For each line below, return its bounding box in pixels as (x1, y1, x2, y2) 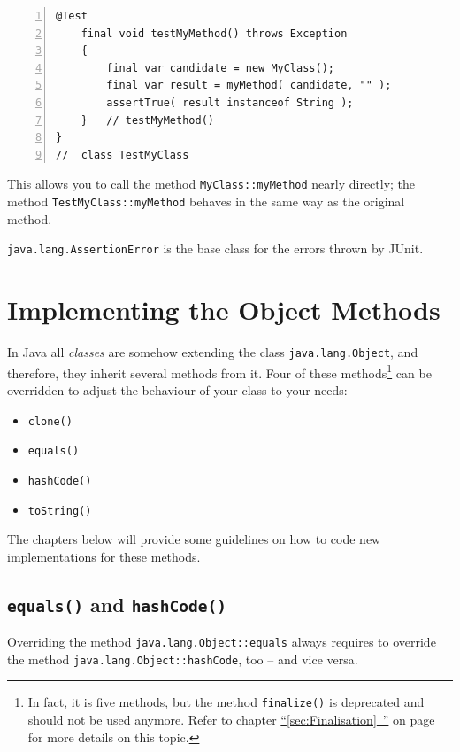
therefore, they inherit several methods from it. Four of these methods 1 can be (7, 360, 432, 382)
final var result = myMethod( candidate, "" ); (106, 79, 392, 92)
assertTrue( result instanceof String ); (106, 96, 354, 109)
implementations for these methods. (7, 547, 201, 565)
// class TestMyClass (56, 148, 189, 161)
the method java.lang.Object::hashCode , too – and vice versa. (7, 649, 358, 668)
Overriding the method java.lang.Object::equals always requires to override (7, 632, 436, 651)
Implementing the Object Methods (7, 291, 441, 328)
